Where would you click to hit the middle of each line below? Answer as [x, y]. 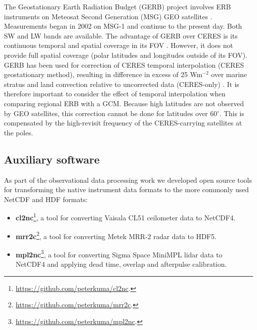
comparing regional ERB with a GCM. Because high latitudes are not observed [124, 103]
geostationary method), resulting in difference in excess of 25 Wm [103, 74]
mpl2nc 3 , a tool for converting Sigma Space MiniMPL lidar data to [119, 253]
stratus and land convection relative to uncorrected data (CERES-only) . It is [122, 84]
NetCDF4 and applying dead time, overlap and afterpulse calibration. [121, 264]
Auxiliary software [52, 159]
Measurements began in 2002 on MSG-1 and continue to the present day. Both [123, 26]
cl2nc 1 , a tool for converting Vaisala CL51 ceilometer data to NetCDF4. [126, 217]
